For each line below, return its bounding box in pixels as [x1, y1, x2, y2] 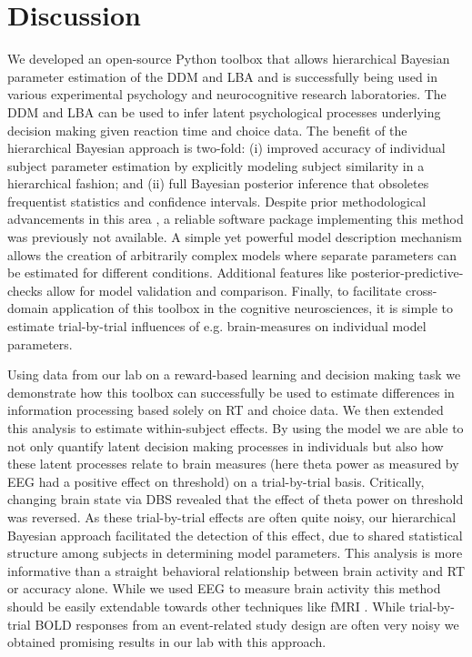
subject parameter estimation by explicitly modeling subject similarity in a [7, 156, 425, 175]
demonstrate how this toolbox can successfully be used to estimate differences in [7, 382, 455, 401]
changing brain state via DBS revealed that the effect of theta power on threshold [7, 490, 464, 509]
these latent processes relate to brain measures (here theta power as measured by [7, 454, 459, 473]
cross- [405, 280, 437, 299]
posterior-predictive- [350, 263, 464, 282]
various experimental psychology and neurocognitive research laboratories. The [7, 85, 447, 104]
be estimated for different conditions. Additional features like [7, 263, 347, 282]
